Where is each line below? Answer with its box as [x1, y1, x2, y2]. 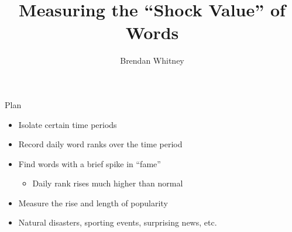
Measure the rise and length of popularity [18, 196, 168, 209]
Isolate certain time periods [18, 118, 117, 130]
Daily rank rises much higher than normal [32, 177, 183, 189]
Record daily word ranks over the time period [18, 138, 183, 150]
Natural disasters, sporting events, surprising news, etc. [18, 216, 217, 228]
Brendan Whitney [120, 54, 184, 67]
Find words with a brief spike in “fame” [18, 157, 161, 169]
